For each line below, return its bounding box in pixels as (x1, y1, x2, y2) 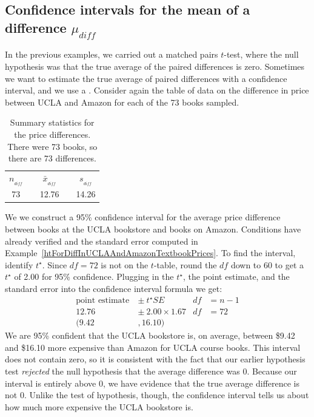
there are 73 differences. (8, 152, 96, 164)
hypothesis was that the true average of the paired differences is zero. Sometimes (5, 59, 305, 72)
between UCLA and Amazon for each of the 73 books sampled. (5, 95, 239, 108)
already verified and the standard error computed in (5, 234, 198, 247)
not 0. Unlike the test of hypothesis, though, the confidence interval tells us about (5, 388, 309, 401)
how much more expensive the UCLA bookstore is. (5, 400, 193, 413)
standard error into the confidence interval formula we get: (5, 282, 222, 294)
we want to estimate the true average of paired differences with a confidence (5, 72, 287, 84)
